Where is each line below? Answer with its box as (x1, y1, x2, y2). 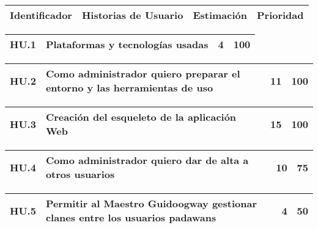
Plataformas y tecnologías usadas (45, 37, 209, 51)
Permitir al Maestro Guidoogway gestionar (45, 196, 257, 210)
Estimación (193, 8, 247, 22)
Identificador (10, 8, 72, 22)
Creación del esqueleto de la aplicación (45, 110, 237, 124)
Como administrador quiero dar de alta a (45, 153, 249, 167)
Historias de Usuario (81, 8, 183, 22)
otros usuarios (45, 167, 115, 181)
